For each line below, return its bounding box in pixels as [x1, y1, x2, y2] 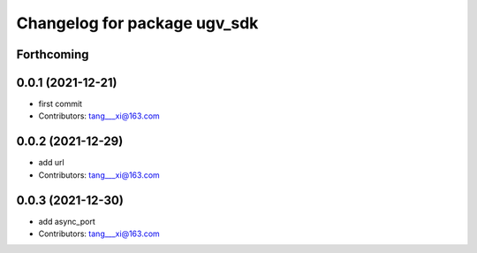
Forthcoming [16, 47, 89, 62]
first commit [38, 98, 83, 110]
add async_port [38, 216, 96, 226]
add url [38, 157, 65, 168]
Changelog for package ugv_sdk [16, 13, 259, 33]
